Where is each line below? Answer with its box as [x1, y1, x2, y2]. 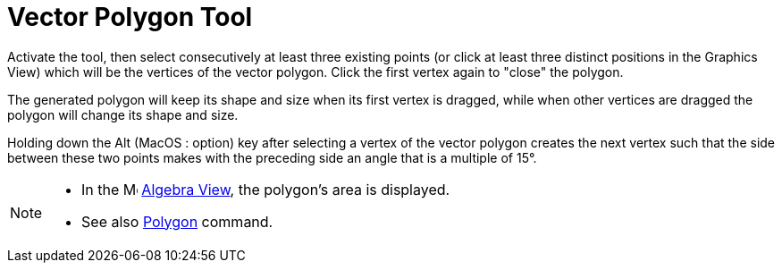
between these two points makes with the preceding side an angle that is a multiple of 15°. [7, 149, 537, 165]
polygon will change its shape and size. [7, 106, 239, 122]
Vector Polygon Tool [7, 2, 253, 32]
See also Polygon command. [81, 212, 273, 231]
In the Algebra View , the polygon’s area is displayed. [81, 180, 450, 198]
